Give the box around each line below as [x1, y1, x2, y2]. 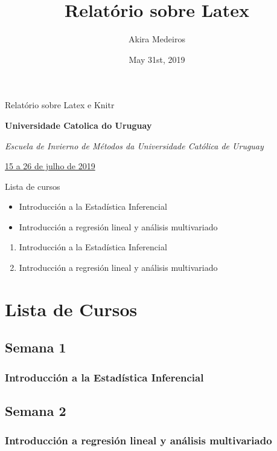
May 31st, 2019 [129, 53, 185, 65]
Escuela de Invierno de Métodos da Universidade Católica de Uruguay [5, 139, 264, 152]
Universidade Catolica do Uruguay [5, 118, 152, 131]
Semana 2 [5, 401, 66, 420]
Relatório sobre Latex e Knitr [5, 99, 115, 111]
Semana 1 [5, 338, 66, 357]
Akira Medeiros [129, 33, 185, 45]
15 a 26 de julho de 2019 [5, 160, 95, 172]
